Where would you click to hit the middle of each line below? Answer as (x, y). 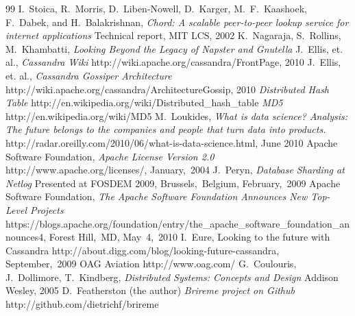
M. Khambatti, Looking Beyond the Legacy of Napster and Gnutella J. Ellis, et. (174, 48)
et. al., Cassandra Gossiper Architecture (89, 75)
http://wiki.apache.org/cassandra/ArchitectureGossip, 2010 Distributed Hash (168, 89)
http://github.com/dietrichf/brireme (82, 304)
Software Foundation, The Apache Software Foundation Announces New (157, 196)
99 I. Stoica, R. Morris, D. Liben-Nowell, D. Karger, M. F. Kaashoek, (156, 8)
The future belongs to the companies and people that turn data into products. (166, 129)
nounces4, (26, 237)
